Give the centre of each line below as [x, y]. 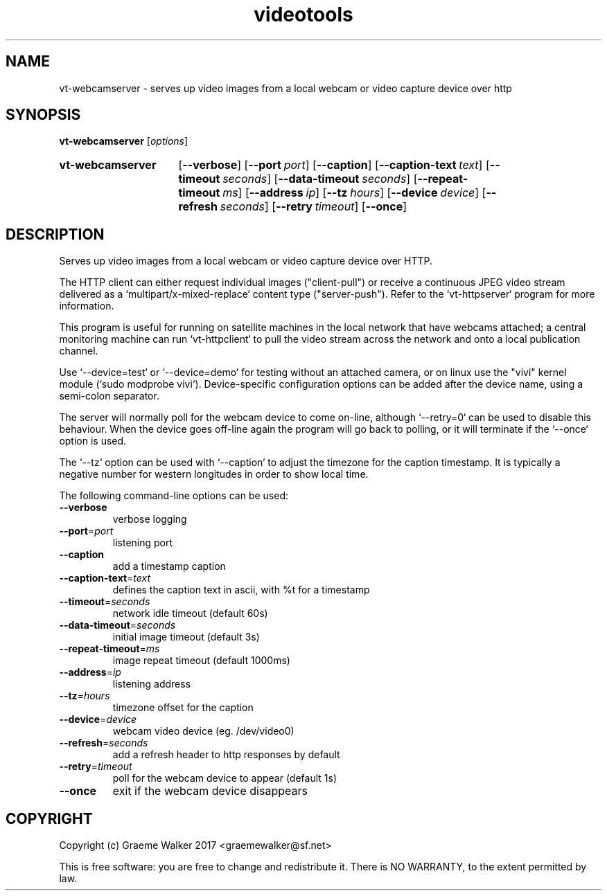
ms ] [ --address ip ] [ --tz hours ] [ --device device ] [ [354, 193]
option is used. [93, 441]
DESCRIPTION [55, 234]
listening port [143, 543]
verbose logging [150, 519]
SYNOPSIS [43, 115]
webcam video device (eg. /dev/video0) [203, 731]
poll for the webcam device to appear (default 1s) [225, 778]
